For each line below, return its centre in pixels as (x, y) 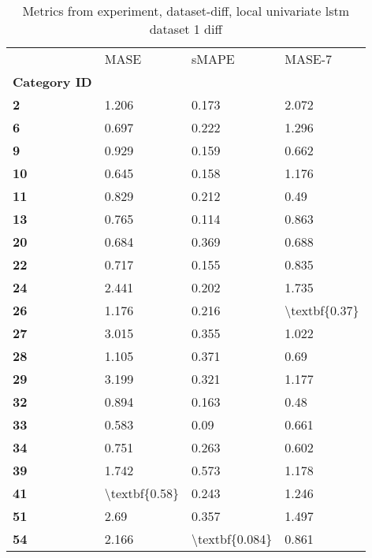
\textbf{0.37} (322, 310)
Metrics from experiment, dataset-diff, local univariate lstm (186, 11)
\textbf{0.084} (232, 539)
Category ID (52, 82)
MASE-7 (309, 59)
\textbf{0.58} (141, 493)
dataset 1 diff (186, 29)
